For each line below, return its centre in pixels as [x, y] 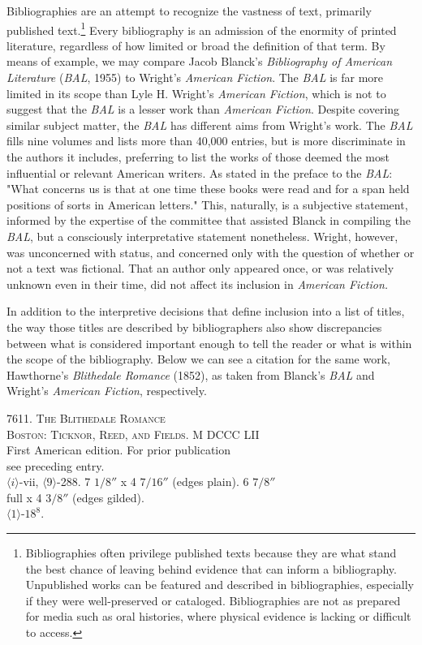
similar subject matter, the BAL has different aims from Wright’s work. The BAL [210, 125]
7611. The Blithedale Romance [86, 417]
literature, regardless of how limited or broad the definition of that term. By [196, 45]
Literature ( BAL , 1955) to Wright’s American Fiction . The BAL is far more [195, 77]
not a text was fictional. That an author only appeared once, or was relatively [200, 268]
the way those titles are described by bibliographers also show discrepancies [194, 327]
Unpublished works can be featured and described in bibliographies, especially [220, 585]
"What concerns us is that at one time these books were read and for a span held [208, 189]
